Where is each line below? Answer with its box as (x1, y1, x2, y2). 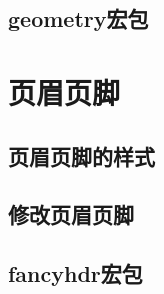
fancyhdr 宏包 (8, 258, 143, 289)
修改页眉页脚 (8, 199, 134, 230)
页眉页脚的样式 (8, 140, 155, 171)
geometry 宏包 (8, 3, 149, 34)
